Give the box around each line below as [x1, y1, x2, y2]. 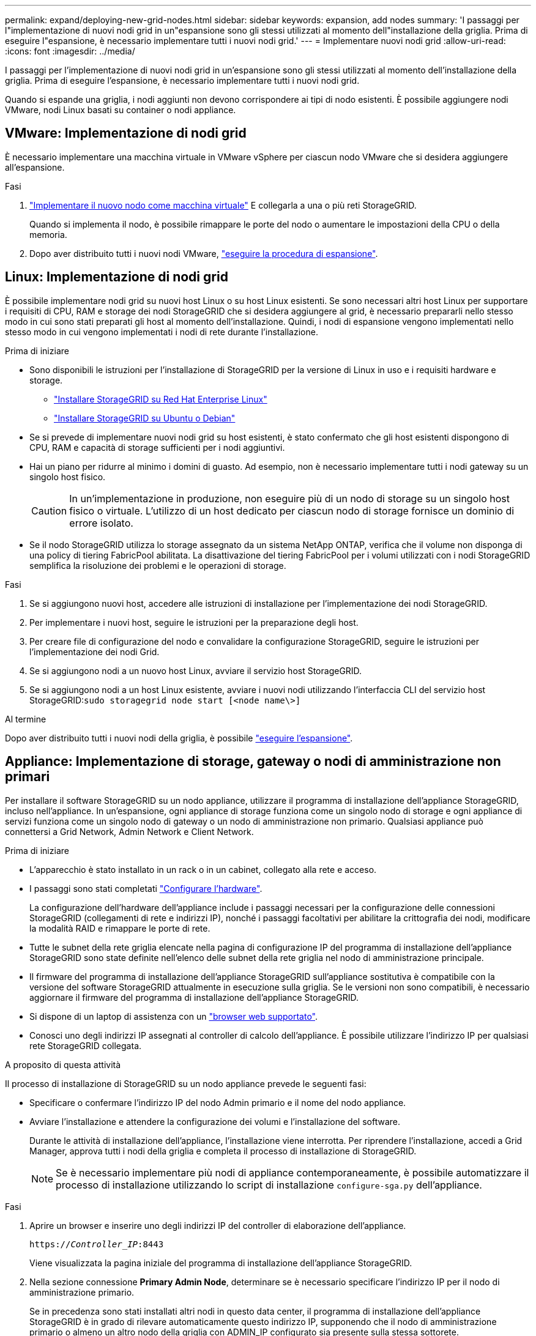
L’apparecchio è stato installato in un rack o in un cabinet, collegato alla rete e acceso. [29, 864, 377, 875]
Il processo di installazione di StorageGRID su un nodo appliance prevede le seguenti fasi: [5, 1078, 367, 1089]
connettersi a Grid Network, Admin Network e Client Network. [5, 826, 254, 837]
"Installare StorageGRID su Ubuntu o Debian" [54, 412, 236, 423]
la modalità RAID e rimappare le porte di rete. [29, 922, 210, 933]
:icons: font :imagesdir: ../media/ [5, 46, 135, 56]
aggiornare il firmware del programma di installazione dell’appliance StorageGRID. [29, 992, 359, 1003]
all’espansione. [5, 161, 65, 173]
